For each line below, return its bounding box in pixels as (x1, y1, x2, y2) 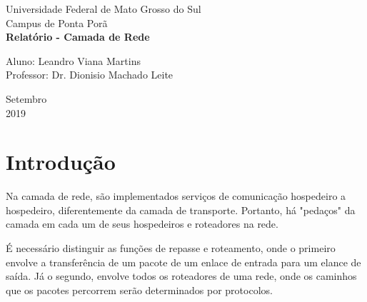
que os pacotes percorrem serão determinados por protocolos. (6, 282, 273, 297)
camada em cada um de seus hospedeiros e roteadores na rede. (6, 216, 278, 231)
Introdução (6, 147, 116, 176)
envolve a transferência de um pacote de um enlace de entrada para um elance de (6, 254, 361, 269)
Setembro (6, 91, 47, 106)
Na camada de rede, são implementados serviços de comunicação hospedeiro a (6, 188, 346, 203)
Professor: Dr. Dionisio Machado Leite (6, 67, 174, 82)
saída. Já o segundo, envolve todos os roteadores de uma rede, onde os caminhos (6, 268, 357, 283)
